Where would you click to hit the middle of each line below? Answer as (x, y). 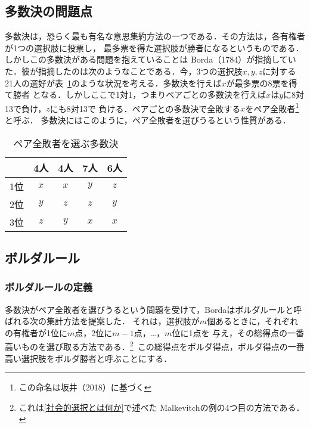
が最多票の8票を (258, 83)
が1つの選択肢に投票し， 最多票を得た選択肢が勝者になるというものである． (154, 47)
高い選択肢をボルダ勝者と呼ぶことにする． (89, 358)
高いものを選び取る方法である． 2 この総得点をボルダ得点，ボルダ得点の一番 (155, 346)
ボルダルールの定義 (49, 287)
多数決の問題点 (49, 11)
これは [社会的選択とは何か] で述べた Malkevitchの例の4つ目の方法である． (162, 407)
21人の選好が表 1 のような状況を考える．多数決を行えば (113, 83)
